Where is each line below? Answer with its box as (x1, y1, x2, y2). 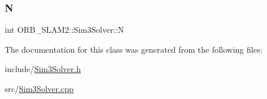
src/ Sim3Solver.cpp (5, 83, 74, 94)
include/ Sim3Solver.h (5, 63, 81, 75)
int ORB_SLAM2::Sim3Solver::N (5, 23, 124, 36)
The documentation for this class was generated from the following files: (5, 43, 263, 55)
